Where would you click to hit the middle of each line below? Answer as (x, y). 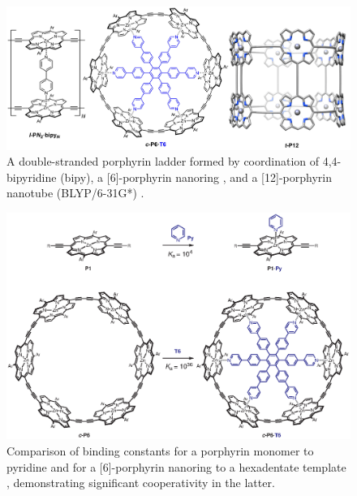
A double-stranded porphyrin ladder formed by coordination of (163, 161)
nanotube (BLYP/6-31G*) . (75, 193)
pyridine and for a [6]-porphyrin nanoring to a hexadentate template (176, 466)
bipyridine (32, 177)
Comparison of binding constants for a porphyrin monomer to (160, 451)
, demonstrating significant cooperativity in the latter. (141, 483)
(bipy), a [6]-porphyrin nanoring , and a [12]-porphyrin (196, 177)
